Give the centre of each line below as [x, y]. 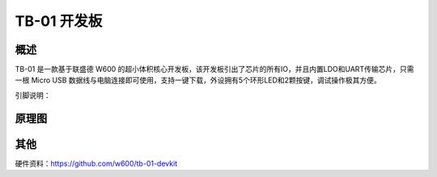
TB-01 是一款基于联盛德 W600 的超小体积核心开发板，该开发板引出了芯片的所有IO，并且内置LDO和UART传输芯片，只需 [214, 70]
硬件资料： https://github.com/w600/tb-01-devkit [96, 163]
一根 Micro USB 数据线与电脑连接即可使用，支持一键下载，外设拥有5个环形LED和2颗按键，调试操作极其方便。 [198, 80]
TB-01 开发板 [59, 21]
